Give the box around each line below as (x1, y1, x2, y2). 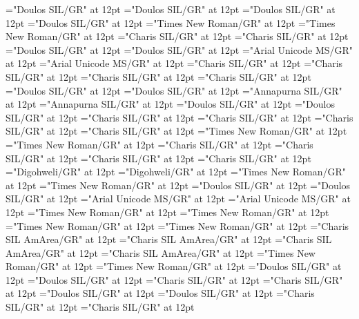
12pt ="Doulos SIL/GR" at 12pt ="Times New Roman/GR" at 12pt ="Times (6, 15, 336, 30)
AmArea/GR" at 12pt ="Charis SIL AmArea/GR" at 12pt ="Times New (6, 245, 316, 260)
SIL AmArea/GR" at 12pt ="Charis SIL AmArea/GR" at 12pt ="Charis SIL (6, 232, 332, 246)
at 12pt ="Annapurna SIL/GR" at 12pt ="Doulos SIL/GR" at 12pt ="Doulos (6, 97, 335, 111)
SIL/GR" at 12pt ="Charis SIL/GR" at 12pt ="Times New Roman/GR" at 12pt (6, 124, 347, 138)
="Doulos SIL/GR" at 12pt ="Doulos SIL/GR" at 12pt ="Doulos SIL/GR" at (6, 2, 336, 16)
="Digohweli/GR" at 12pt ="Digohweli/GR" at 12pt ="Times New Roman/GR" (6, 164, 346, 179)
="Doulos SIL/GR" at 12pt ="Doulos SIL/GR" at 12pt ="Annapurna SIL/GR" (6, 83, 342, 97)
